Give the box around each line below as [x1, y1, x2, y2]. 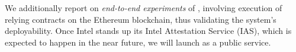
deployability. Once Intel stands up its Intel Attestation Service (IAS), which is [5, 25, 292, 37]
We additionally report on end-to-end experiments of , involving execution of [5, 2, 282, 13]
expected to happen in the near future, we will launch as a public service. [5, 36, 271, 48]
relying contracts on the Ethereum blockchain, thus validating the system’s [5, 13, 276, 25]
